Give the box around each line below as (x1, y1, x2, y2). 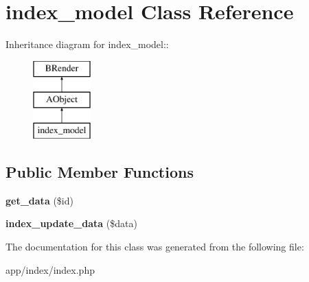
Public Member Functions (5, 161, 194, 183)
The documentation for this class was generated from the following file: (5, 239, 304, 254)
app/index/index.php (5, 262, 95, 277)
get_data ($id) (5, 193, 73, 207)
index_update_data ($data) (5, 216, 137, 231)
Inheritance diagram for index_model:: (5, 37, 169, 51)
